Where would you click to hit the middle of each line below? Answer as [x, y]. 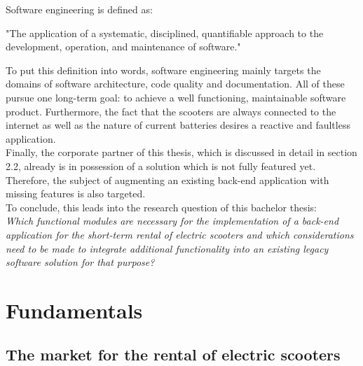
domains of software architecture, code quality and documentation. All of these [175, 84]
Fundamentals [74, 310]
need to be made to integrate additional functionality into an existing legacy [167, 248]
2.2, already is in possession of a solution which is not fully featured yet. [161, 166]
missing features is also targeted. [76, 193]
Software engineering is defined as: [79, 9]
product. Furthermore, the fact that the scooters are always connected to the [171, 111]
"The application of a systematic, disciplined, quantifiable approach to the [165, 33]
